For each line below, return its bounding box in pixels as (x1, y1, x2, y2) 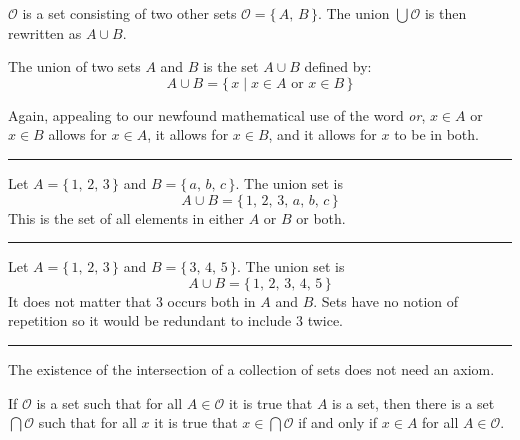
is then (424, 3, 467, 23)
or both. (296, 207, 346, 228)
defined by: (304, 56, 372, 77)
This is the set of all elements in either (8, 207, 244, 228)
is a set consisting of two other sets (22, 3, 237, 23)
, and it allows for (268, 124, 377, 145)
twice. (307, 310, 344, 331)
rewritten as (8, 22, 82, 43)
